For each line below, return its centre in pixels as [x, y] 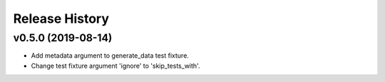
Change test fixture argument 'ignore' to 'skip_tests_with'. [115, 66]
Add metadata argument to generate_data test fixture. [110, 56]
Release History [61, 19]
